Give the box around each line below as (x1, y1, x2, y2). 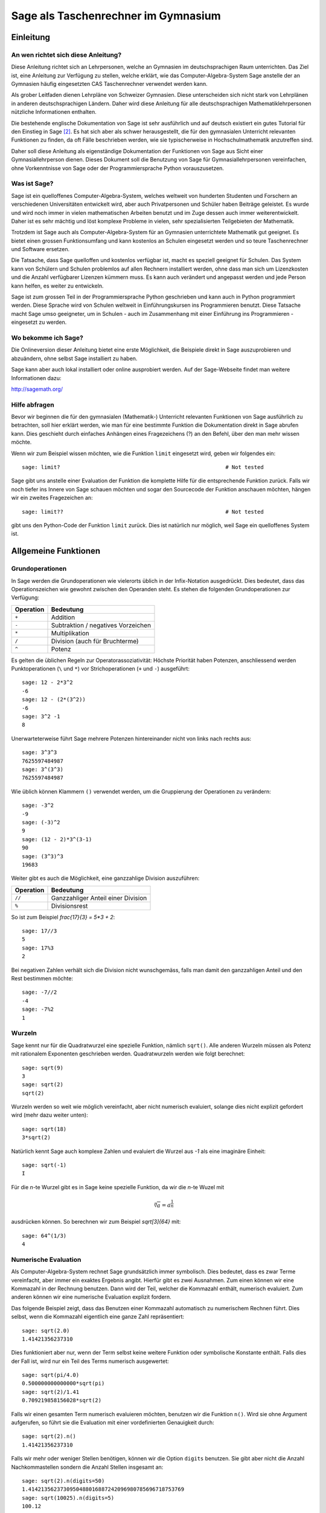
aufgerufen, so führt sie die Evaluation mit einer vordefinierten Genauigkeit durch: (11, 1419, 214, 1426)
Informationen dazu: (11, 374, 62, 381)
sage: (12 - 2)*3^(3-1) (22, 836, 92, 842)
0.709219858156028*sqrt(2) (22, 1397, 102, 1404)
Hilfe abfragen (11, 400, 54, 409)
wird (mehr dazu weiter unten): (11, 1111, 88, 1119)
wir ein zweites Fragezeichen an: (11, 494, 93, 502)
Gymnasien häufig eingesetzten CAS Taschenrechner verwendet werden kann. (11, 80, 208, 88)
